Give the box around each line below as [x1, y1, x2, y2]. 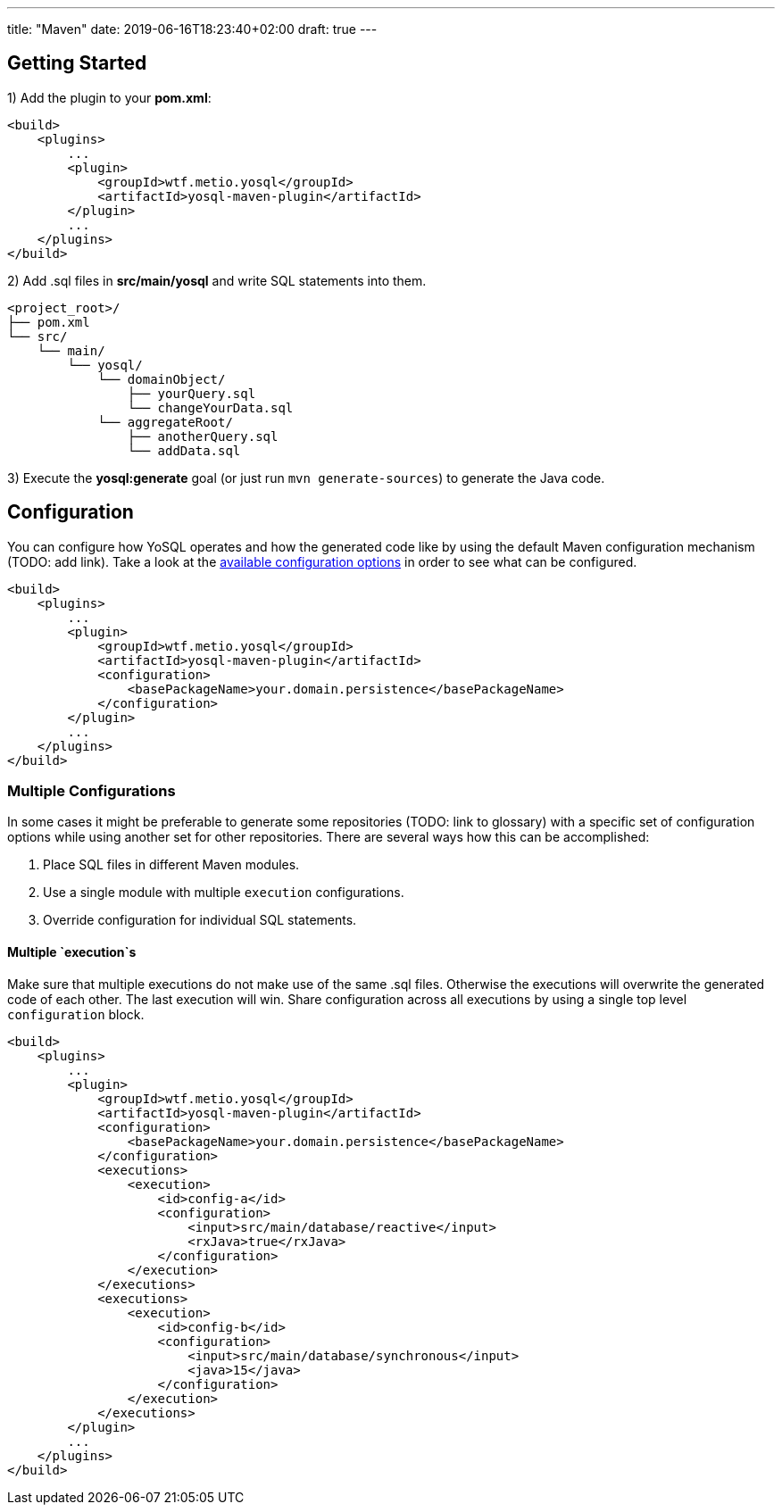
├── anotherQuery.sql [127, 428, 279, 444]
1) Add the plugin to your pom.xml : [7, 89, 212, 105]
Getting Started [7, 52, 147, 75]
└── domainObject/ [97, 371, 226, 386]
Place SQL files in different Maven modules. [43, 857, 300, 873]
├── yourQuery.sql [127, 386, 256, 401]
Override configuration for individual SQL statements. [43, 912, 357, 928]
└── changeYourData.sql [127, 400, 294, 415]
